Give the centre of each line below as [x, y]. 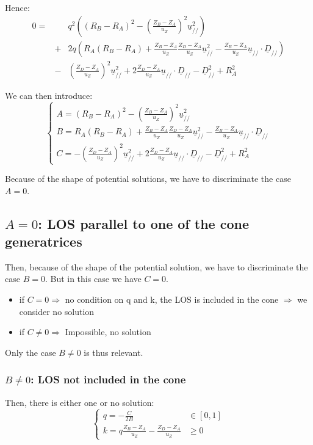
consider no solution [57, 311]
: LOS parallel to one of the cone [143, 223]
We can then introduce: [49, 96]
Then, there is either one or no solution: [80, 402]
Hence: [17, 7]
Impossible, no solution [108, 332]
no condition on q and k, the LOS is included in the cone [172, 299]
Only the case [31, 352]
